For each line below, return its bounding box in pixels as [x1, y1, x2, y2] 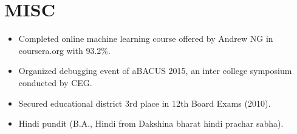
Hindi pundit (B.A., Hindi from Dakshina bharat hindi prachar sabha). [18, 117, 284, 130]
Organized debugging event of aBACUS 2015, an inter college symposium [18, 64, 292, 77]
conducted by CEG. [18, 76, 92, 89]
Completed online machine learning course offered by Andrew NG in [18, 32, 273, 45]
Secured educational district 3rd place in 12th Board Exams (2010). [18, 96, 271, 109]
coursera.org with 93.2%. [18, 44, 111, 56]
